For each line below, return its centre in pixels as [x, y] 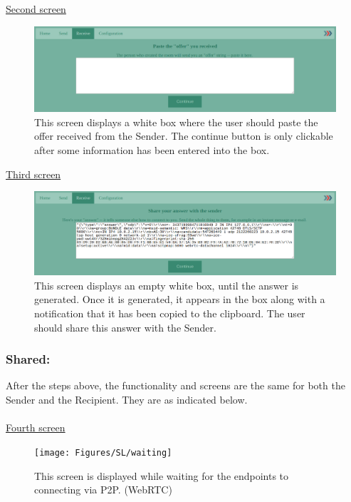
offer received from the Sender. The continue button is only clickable [184, 136]
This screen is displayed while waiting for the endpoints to [162, 475]
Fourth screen [36, 427]
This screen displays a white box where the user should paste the [176, 122]
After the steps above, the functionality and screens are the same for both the [175, 385]
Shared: [28, 359]
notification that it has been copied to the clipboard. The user [170, 313]
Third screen [33, 174]
